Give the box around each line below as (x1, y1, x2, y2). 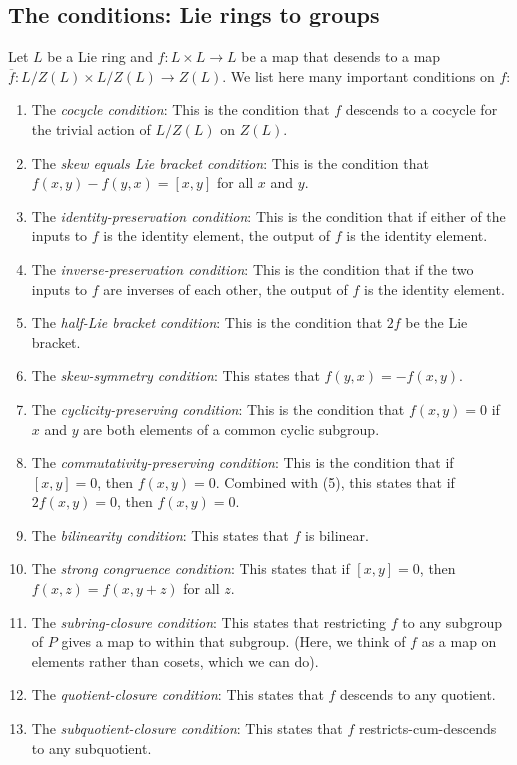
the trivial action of (31, 118, 151, 139)
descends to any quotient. (340, 684, 496, 705)
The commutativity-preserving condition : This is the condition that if (31, 452, 454, 473)
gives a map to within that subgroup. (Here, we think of (61, 631, 406, 652)
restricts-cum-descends (359, 718, 497, 739)
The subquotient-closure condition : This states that (31, 718, 343, 739)
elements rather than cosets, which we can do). (31, 650, 319, 671)
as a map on (421, 631, 497, 652)
